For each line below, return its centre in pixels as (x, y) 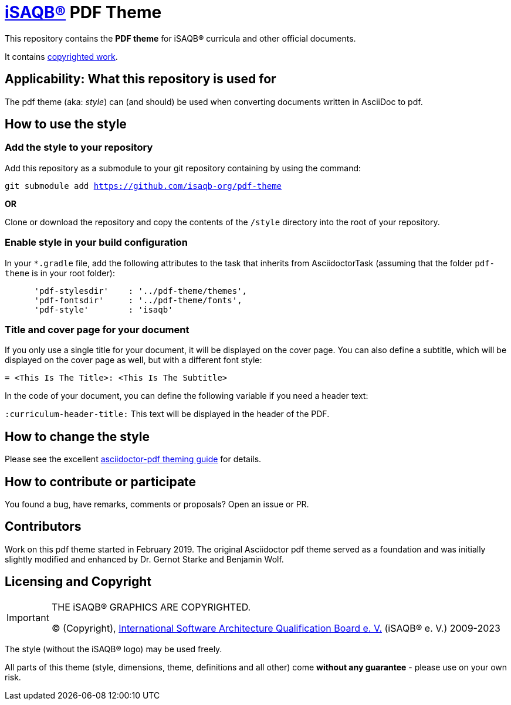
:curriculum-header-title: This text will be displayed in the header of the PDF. (167, 414)
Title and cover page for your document (97, 329)
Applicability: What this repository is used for (141, 79)
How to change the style (77, 436)
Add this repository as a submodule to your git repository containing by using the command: (183, 168)
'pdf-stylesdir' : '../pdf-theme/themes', (141, 291)
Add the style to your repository (79, 148)
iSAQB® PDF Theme (83, 12)
